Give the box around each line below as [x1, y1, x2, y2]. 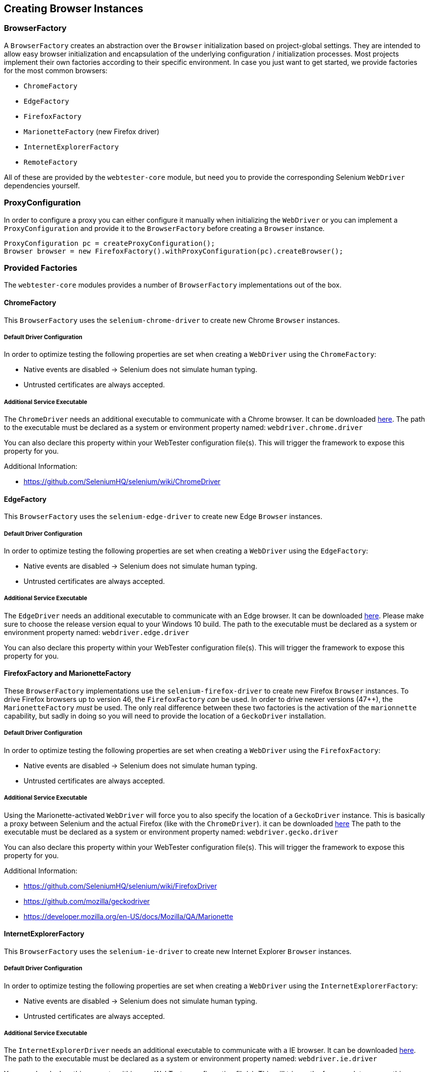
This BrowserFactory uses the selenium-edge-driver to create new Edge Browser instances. [4, 512, 322, 521]
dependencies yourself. [4, 181, 80, 190]
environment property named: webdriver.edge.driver [4, 628, 189, 637]
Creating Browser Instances [4, 2, 143, 15]
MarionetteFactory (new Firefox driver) [24, 127, 160, 136]
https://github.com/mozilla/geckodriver [24, 897, 150, 905]
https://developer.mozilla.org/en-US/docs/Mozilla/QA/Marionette [24, 912, 233, 921]
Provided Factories [4, 262, 78, 273]
